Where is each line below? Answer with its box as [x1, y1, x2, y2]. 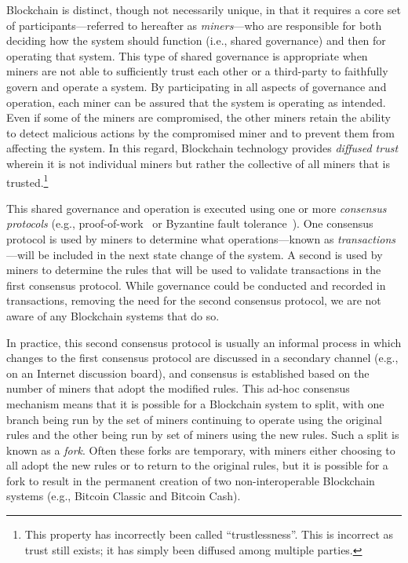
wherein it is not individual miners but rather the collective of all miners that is [6, 155, 390, 171]
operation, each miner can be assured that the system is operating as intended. [6, 93, 386, 110]
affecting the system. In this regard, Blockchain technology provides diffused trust [6, 140, 399, 156]
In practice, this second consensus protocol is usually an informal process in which [6, 334, 402, 350]
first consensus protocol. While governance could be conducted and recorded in [6, 276, 386, 293]
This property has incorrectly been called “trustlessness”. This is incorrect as [24, 526, 394, 543]
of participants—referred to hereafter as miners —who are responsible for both [6, 16, 382, 33]
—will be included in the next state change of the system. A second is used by [6, 246, 383, 262]
